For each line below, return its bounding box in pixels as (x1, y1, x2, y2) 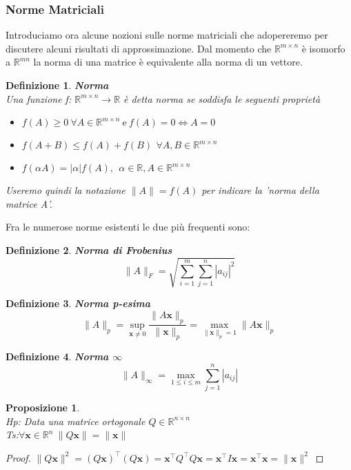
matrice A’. (6, 196, 52, 210)
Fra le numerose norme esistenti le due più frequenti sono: (6, 219, 250, 234)
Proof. (6, 450, 31, 464)
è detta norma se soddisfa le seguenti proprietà (123, 91, 321, 106)
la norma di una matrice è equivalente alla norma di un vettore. (33, 55, 303, 69)
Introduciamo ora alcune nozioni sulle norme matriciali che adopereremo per (6, 28, 328, 42)
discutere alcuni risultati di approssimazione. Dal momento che (6, 41, 272, 55)
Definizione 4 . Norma (6, 349, 109, 364)
